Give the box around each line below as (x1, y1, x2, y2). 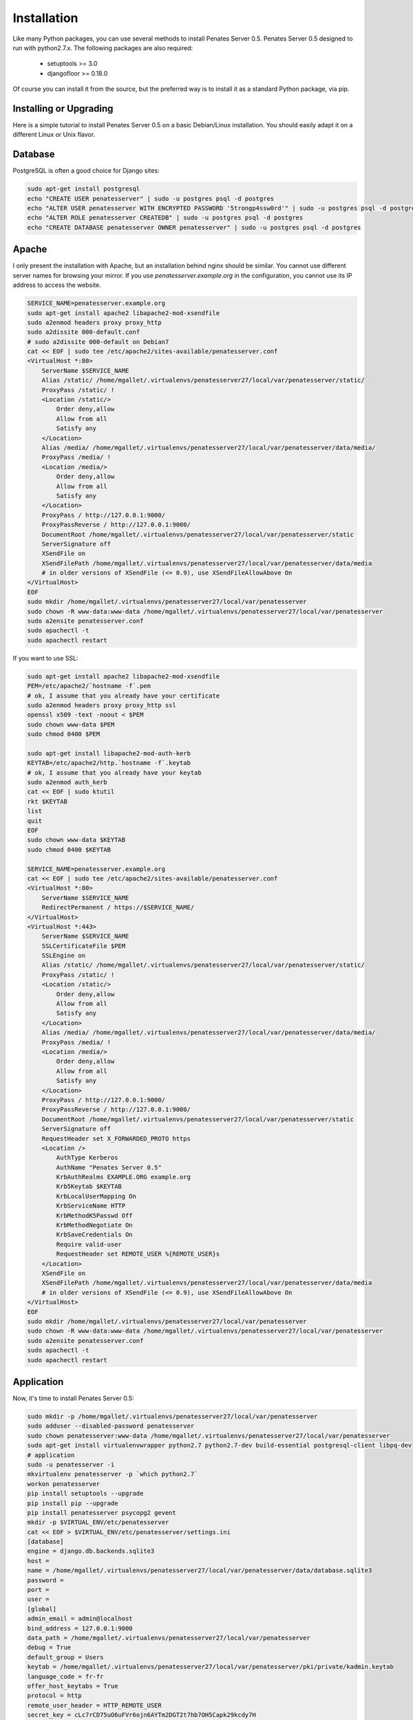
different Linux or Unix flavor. (12, 131, 96, 139)
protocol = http (27, 1692, 83, 1699)
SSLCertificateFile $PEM (41, 942, 126, 949)
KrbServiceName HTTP (56, 1202, 126, 1210)
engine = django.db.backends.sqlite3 (27, 1547, 155, 1555)
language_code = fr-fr (27, 1673, 104, 1680)
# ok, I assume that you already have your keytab (27, 768, 202, 777)
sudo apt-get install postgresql (27, 185, 140, 193)
